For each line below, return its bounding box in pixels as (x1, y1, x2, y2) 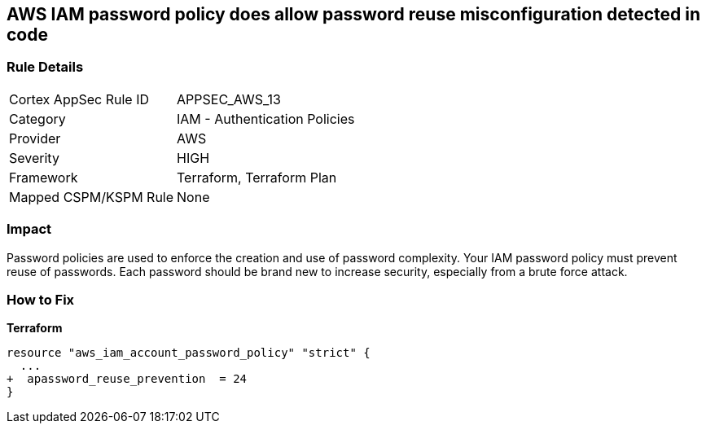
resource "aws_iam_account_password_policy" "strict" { (7, 346, 371, 360)
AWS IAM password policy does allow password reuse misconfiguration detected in (7, 4, 701, 24)
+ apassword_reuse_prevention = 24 (7, 372, 248, 386)
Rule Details (7, 59, 84, 76)
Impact (7, 221, 52, 238)
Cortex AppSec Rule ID (9, 90, 150, 107)
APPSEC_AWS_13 (177, 90, 281, 107)
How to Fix (7, 291, 75, 308)
